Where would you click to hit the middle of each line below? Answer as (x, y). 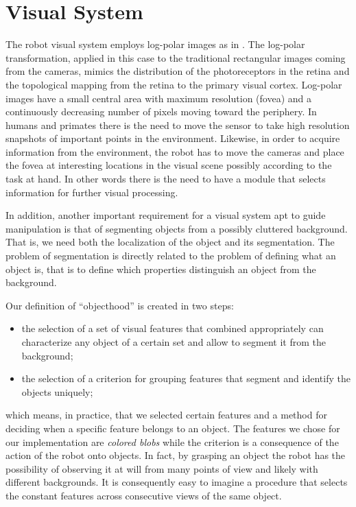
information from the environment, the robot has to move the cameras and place (175, 151)
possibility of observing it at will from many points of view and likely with (162, 468)
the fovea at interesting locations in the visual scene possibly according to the (169, 165)
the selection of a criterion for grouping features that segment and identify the (186, 378)
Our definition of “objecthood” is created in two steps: (120, 305)
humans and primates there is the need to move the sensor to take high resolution (178, 125)
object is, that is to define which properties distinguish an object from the (161, 269)
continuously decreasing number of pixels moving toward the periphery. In (161, 111)
